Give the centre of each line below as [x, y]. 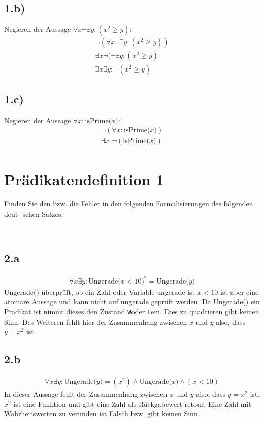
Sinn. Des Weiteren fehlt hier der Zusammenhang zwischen [96, 321]
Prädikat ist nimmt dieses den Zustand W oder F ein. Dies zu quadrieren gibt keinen [132, 312]
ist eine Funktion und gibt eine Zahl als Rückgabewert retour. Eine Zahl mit [132, 403]
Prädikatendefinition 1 [84, 179]
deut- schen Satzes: [34, 213]
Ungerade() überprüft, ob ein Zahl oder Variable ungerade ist [100, 291]
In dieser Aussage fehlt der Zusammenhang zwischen [86, 394]
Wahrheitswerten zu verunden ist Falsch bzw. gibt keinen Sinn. [102, 414]
